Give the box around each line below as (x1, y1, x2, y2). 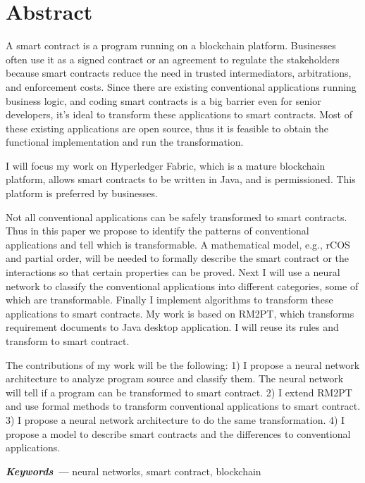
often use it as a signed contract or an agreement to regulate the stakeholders (6, 51, 340, 66)
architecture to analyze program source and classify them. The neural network (6, 371, 344, 386)
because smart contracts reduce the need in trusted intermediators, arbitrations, (6, 65, 352, 80)
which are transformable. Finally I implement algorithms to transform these (6, 292, 333, 307)
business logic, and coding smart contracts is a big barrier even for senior (6, 93, 321, 108)
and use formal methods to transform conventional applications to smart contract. (6, 399, 361, 413)
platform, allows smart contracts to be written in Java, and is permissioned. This (6, 172, 356, 187)
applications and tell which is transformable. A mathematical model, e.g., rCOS (6, 237, 350, 251)
